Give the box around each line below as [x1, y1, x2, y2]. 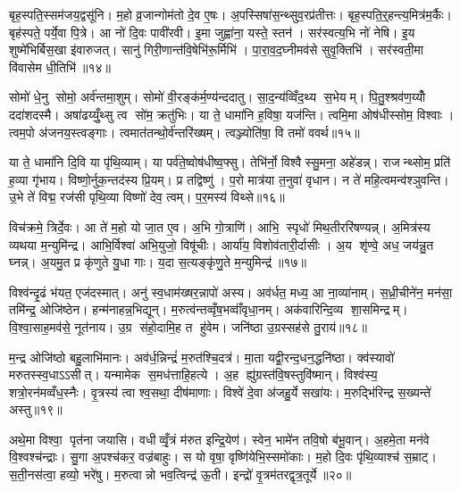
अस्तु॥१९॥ [9, 400, 63, 419]
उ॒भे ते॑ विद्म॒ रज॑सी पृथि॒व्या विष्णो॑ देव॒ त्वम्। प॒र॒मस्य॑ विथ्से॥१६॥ [9, 187, 285, 206]
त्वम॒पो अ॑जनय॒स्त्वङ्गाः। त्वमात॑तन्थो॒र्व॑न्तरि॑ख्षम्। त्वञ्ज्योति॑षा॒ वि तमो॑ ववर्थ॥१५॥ [9, 122, 360, 141]
